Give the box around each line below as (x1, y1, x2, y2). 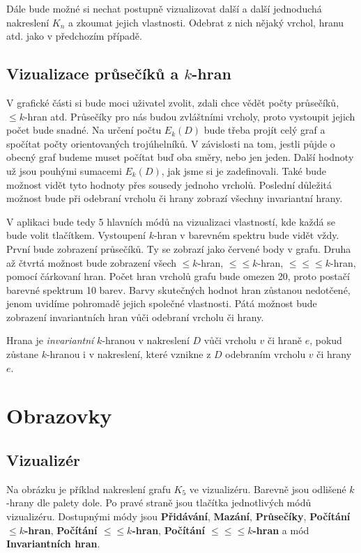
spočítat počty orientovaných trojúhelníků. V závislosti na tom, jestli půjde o (6, 136, 335, 150)
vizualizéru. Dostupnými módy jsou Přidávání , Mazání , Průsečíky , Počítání (6, 509, 351, 524)
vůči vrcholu (203, 333, 256, 348)
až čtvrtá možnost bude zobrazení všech (6, 255, 177, 270)
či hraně (267, 333, 302, 348)
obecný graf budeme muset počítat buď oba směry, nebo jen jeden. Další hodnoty (6, 150, 354, 164)
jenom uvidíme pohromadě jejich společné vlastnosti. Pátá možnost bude (6, 296, 317, 311)
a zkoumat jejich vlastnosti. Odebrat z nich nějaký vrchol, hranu (68, 15, 344, 29)
